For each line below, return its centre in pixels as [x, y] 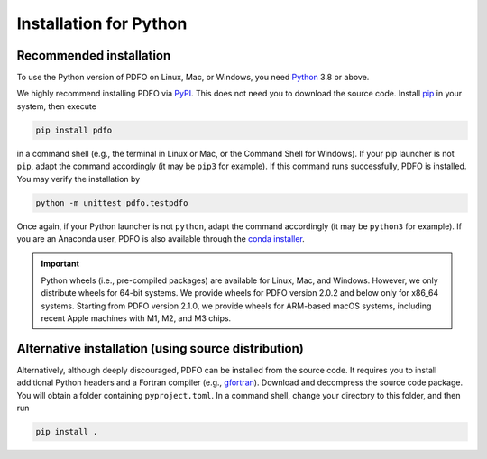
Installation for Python [102, 23]
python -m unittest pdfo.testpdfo [112, 202]
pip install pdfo [74, 130]
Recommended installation [94, 55]
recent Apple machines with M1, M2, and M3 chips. [136, 318]
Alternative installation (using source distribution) [160, 349]
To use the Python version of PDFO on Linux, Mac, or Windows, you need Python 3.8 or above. [193, 78]
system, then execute [56, 106]
